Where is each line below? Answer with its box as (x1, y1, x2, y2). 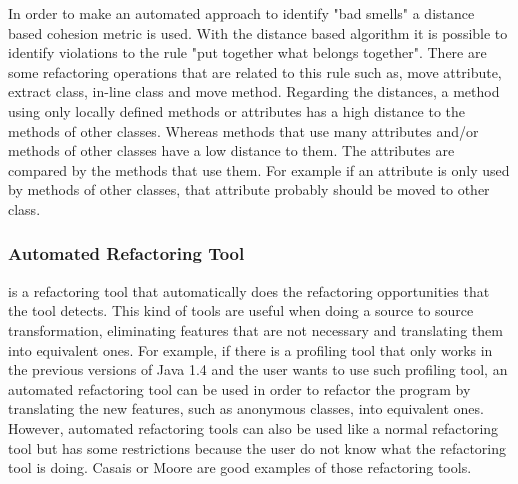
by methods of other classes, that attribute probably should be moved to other (8, 179, 490, 200)
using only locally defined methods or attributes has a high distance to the (8, 100, 466, 121)
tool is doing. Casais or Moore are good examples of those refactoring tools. (8, 457, 472, 478)
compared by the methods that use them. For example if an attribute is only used (8, 159, 510, 180)
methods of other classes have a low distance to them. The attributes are (8, 140, 455, 161)
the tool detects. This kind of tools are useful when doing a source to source (8, 300, 474, 321)
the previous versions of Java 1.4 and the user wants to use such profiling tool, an (8, 359, 508, 380)
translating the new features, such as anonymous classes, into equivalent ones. (8, 398, 484, 419)
